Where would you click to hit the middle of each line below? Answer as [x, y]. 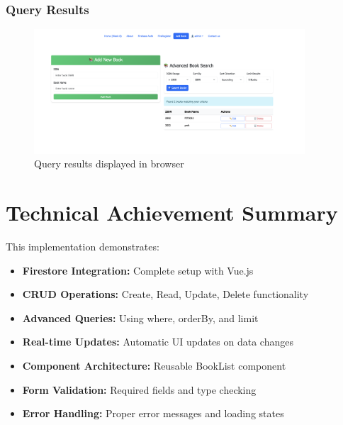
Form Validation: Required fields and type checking [139, 389]
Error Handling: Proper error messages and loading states [153, 413]
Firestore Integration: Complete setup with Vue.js [138, 270]
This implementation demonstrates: [83, 247]
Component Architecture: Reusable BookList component [154, 366]
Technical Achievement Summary [172, 213]
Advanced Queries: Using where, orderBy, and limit [140, 318]
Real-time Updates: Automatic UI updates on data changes [158, 342]
